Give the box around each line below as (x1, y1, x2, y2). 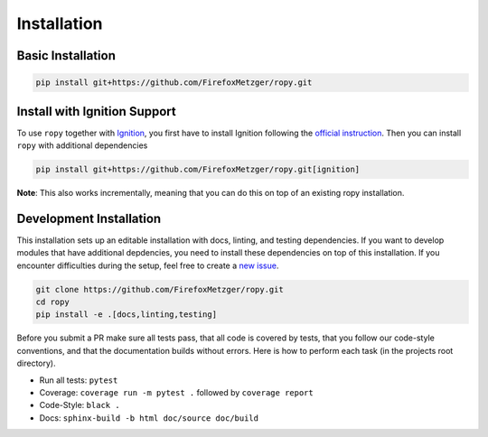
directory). (16, 358, 56, 369)
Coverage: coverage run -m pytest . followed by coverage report (39, 387, 314, 398)
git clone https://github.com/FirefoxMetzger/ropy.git (35, 284, 284, 294)
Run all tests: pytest (39, 375, 118, 386)
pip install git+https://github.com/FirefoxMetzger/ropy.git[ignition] (35, 164, 361, 175)
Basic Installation (16, 48, 117, 63)
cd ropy (35, 297, 70, 307)
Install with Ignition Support (16, 104, 176, 119)
